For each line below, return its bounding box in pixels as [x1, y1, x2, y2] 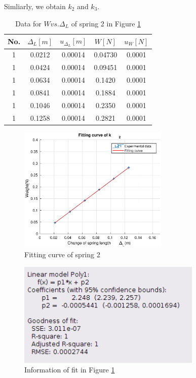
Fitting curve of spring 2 [24, 249, 100, 259]
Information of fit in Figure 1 [24, 364, 115, 375]
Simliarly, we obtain [4, 1, 66, 11]
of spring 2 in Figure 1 [71, 18, 141, 28]
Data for [15, 18, 42, 28]
